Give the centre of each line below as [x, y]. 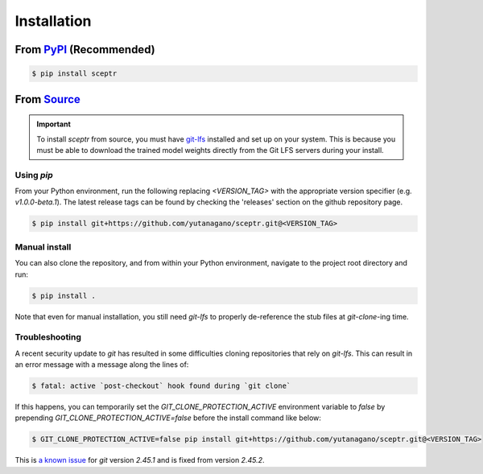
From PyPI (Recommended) [85, 49]
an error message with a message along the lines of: [102, 365]
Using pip [34, 175]
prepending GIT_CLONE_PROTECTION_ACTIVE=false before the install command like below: [168, 418]
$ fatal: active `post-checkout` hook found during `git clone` [161, 386]
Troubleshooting [48, 337]
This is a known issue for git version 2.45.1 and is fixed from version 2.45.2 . [140, 460]
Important [54, 124]
